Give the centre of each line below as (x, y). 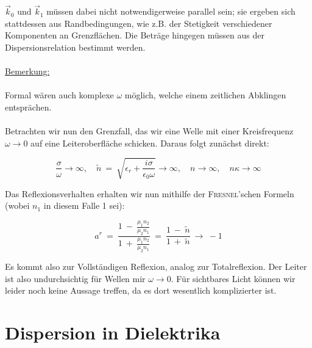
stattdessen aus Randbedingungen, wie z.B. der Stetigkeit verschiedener (139, 23)
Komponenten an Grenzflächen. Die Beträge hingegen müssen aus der (135, 35)
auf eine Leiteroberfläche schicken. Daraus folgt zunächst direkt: (150, 143)
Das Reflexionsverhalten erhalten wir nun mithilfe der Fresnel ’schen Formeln (150, 193)
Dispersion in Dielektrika (113, 332)
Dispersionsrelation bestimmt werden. (75, 47)
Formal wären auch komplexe (59, 95)
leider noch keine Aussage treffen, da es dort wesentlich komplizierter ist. (141, 290)
